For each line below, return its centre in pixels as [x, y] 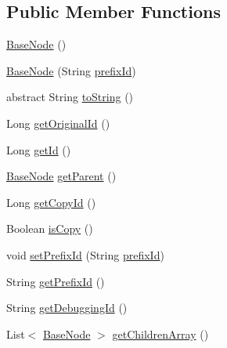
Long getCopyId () [51, 202]
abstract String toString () [70, 97]
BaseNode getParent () [61, 176]
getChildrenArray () [160, 333]
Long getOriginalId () [58, 123]
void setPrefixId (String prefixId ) [85, 254]
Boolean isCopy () [50, 228]
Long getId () [39, 149]
